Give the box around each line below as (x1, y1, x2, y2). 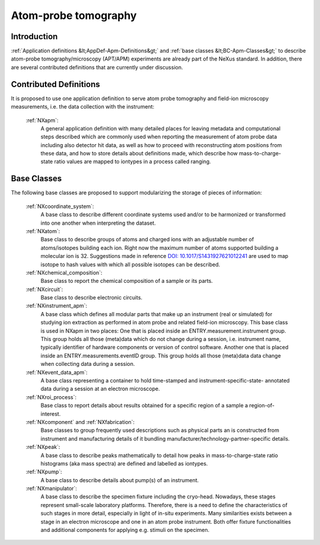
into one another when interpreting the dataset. (40, 219, 156, 227)
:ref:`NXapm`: (25, 116, 59, 124)
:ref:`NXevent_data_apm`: (25, 368, 88, 376)
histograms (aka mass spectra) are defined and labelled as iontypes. (40, 460, 208, 467)
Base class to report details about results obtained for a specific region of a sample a (40, 402, 248, 409)
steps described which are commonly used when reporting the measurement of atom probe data (40, 133, 277, 141)
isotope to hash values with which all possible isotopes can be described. (40, 261, 220, 268)
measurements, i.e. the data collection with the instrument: (11, 103, 155, 110)
